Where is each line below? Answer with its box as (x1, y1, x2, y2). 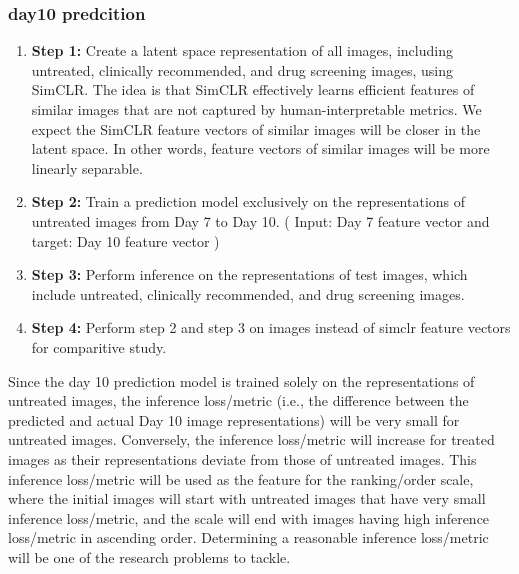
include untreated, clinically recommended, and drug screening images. (31, 283, 465, 304)
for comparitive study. (31, 336, 167, 357)
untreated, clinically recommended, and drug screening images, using (31, 59, 453, 80)
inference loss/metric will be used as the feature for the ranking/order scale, (8, 468, 474, 489)
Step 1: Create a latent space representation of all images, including (31, 40, 453, 61)
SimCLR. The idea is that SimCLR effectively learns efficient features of (31, 79, 475, 100)
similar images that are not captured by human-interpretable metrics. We (31, 99, 482, 119)
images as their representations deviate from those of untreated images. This (8, 448, 477, 469)
